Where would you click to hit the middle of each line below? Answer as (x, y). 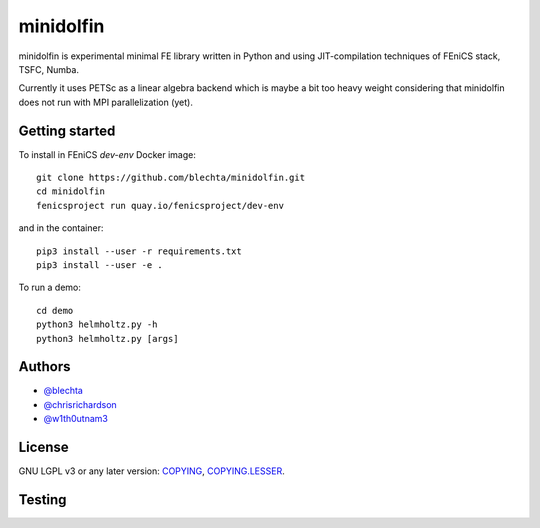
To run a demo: (50, 287)
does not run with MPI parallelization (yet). (106, 102)
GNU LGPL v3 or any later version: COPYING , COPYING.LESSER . (151, 471)
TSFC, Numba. (49, 69)
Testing (42, 499)
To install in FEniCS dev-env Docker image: (107, 154)
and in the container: (61, 228)
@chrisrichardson (80, 404)
